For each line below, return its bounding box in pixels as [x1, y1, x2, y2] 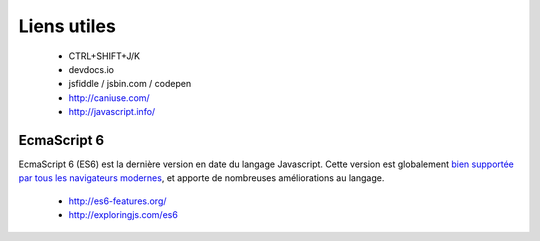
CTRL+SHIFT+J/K [68, 50, 140, 62]
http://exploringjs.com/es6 [68, 209, 179, 221]
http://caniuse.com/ [68, 91, 150, 104]
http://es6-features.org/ [68, 195, 167, 207]
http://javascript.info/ [68, 106, 156, 118]
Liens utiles [18, 15, 117, 37]
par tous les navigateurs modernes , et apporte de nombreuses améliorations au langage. [18, 172, 385, 184]
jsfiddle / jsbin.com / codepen [68, 78, 192, 90]
